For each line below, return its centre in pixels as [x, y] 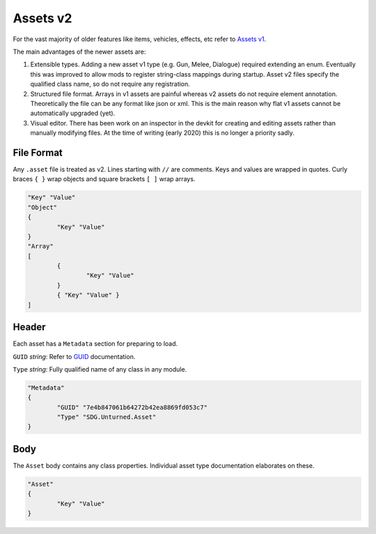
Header [29, 327]
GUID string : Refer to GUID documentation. [74, 356]
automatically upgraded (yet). [73, 113]
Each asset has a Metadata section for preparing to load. [95, 344]
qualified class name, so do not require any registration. [110, 84]
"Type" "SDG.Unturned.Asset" [107, 417]
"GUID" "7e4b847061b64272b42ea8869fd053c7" [132, 407]
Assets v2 [42, 18]
